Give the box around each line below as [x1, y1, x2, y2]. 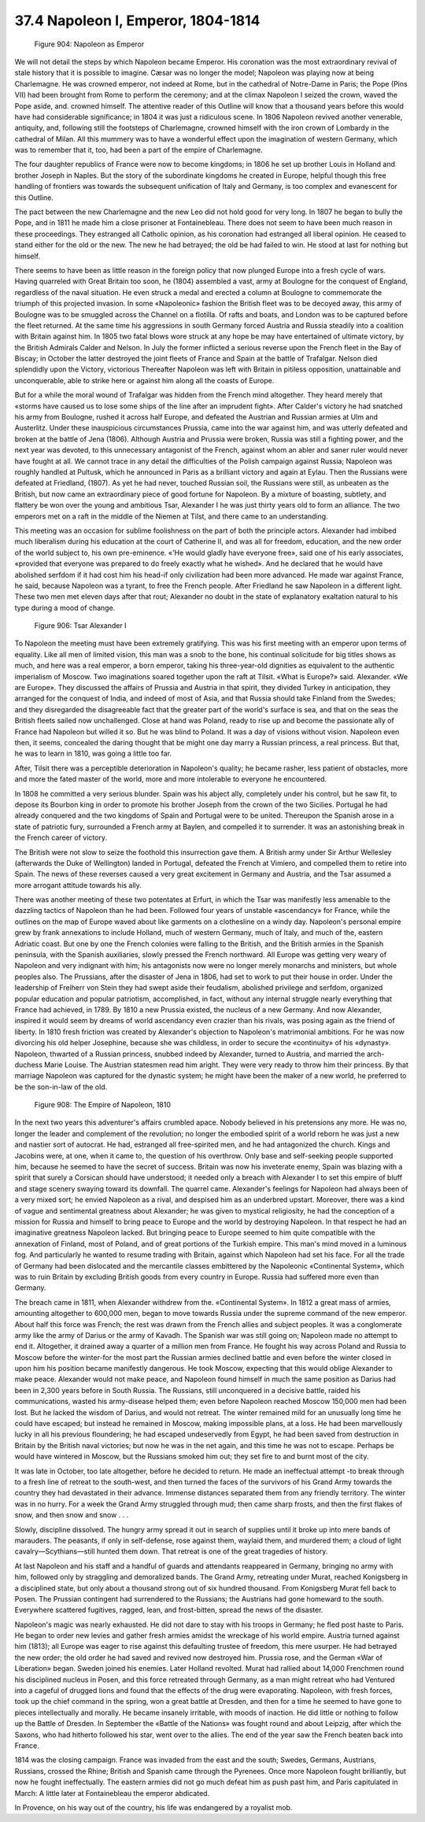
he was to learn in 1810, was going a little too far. [14, 748, 172, 759]
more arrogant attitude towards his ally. [14, 880, 142, 889]
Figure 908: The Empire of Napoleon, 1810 [34, 1100, 171, 1110]
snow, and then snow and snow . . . [14, 1510, 129, 1520]
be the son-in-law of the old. [14, 1082, 108, 1092]
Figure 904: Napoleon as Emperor [34, 39, 145, 49]
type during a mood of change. [14, 603, 116, 612]
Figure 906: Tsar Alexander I [34, 621, 127, 630]
